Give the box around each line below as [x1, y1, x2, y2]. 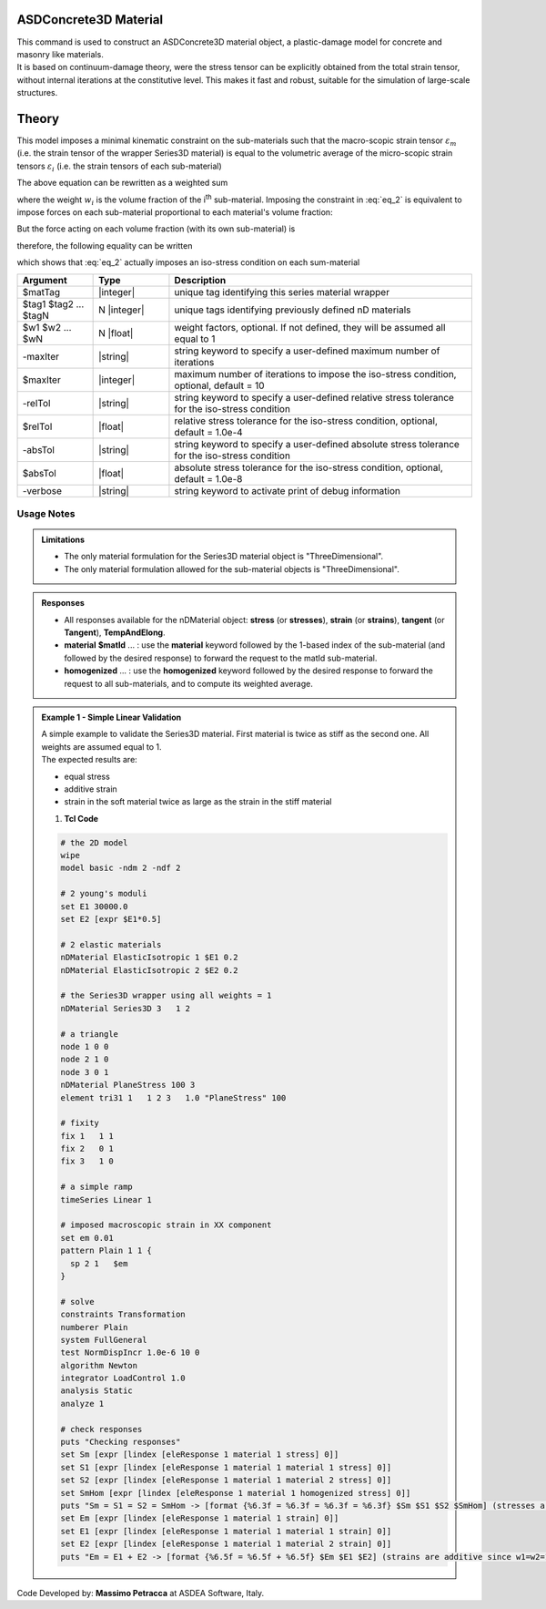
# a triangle [60, 1029, 118, 1039]
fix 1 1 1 [60, 1131, 114, 1141]
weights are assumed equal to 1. [41, 741, 162, 752]
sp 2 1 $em [69, 1258, 128, 1268]
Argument [22, 273, 67, 286]
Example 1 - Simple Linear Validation [41, 712, 182, 723]
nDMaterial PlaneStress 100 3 [60, 1080, 196, 1091]
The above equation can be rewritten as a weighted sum [16, 178, 228, 189]
